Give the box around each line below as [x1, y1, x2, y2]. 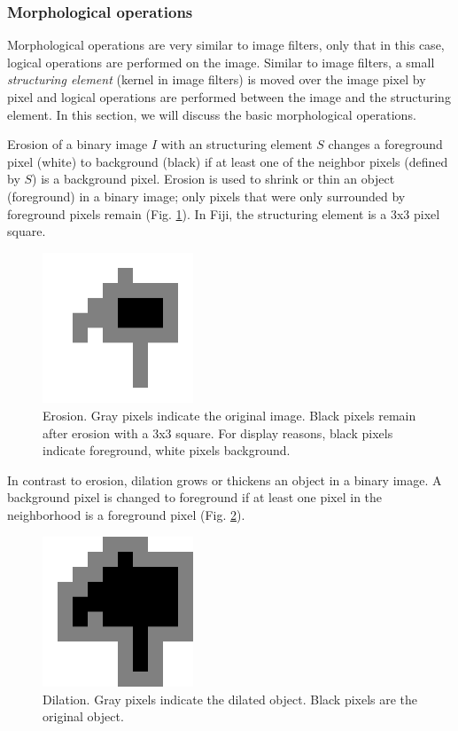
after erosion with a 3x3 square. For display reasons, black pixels [43, 423, 393, 442]
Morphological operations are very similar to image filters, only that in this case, [7, 35, 445, 54]
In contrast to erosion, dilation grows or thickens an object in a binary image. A [7, 470, 442, 489]
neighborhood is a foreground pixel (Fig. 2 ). [7, 505, 245, 523]
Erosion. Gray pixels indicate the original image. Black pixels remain [43, 405, 416, 424]
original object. [43, 707, 124, 726]
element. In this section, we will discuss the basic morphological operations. [7, 105, 416, 123]
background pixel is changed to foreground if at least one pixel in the [7, 488, 383, 507]
